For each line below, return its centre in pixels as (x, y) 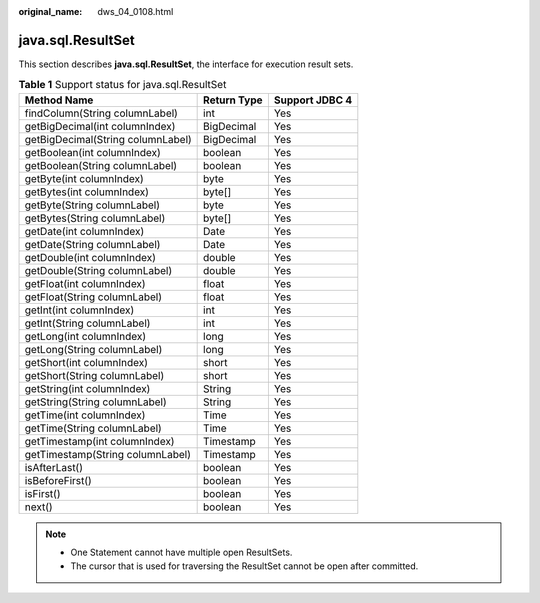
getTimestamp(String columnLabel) (108, 454)
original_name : (50, 11)
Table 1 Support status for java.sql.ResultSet (122, 85)
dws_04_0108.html (135, 11)
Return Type (233, 100)
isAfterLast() (54, 467)
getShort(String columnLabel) (94, 375)
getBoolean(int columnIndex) (93, 152)
